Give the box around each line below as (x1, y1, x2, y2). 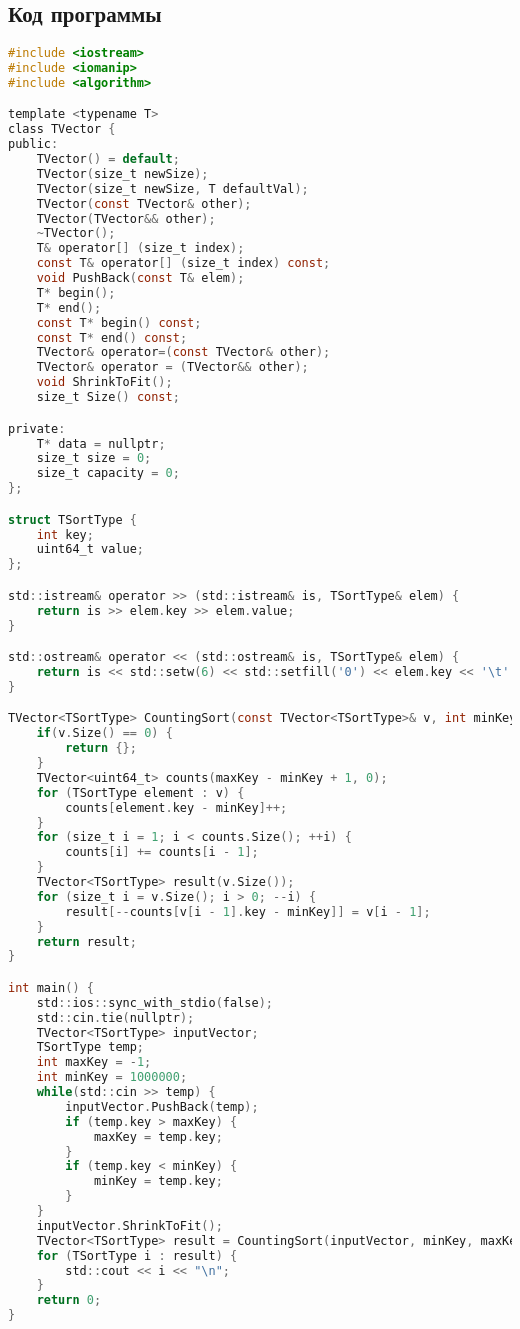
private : (8, 421, 66, 436)
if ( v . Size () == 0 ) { (36, 726, 173, 741)
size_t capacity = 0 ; (36, 466, 180, 481)
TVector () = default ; (36, 152, 180, 167)
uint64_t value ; (36, 542, 145, 557)
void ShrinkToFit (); (36, 375, 173, 390)
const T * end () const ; (36, 330, 188, 345)
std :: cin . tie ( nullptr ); (36, 1010, 195, 1025)
